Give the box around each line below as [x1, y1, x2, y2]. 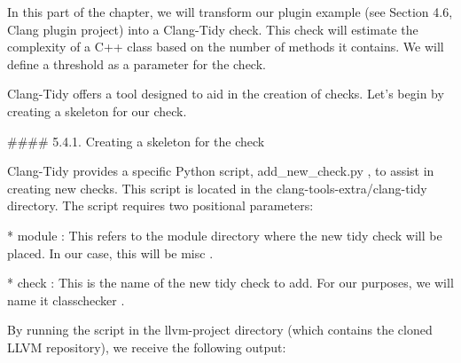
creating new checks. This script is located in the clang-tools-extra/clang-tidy [7, 178, 427, 197]
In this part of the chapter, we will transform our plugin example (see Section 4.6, [7, 3, 453, 20]
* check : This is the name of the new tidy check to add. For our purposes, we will [7, 273, 454, 292]
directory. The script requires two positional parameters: [7, 196, 314, 215]
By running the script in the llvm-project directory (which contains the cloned [7, 320, 433, 339]
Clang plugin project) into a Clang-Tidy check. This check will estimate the [7, 20, 418, 38]
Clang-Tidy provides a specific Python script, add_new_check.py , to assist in [7, 162, 434, 180]
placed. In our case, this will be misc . [7, 243, 214, 262]
